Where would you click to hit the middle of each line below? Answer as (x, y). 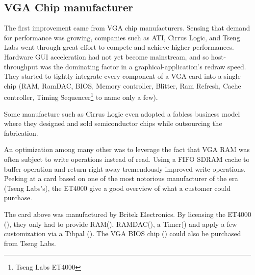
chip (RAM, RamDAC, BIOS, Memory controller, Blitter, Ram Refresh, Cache (123, 85)
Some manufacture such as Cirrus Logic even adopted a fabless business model (122, 113)
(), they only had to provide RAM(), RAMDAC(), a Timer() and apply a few (121, 224)
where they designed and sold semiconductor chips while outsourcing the (113, 123)
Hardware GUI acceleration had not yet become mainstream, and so (106, 56)
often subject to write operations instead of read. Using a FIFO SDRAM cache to (127, 159)
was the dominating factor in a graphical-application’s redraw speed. (143, 66)
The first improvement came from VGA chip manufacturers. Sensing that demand (127, 28)
